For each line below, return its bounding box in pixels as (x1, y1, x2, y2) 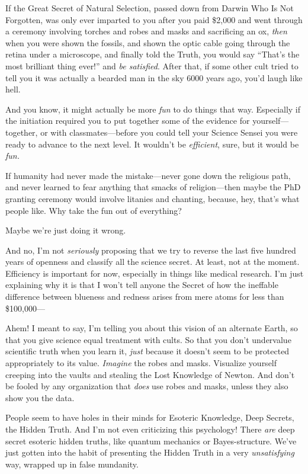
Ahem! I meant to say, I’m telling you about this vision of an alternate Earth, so (5, 322, 298, 334)
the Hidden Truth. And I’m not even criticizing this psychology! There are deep (5, 423, 295, 435)
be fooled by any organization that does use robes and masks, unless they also (5, 380, 288, 392)
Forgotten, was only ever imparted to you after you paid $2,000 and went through (5, 13, 303, 25)
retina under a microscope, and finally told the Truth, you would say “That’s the (5, 48, 300, 60)
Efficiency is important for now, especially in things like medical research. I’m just (5, 267, 304, 279)
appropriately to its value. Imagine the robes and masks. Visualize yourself (5, 357, 277, 369)
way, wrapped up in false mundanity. (5, 457, 139, 470)
